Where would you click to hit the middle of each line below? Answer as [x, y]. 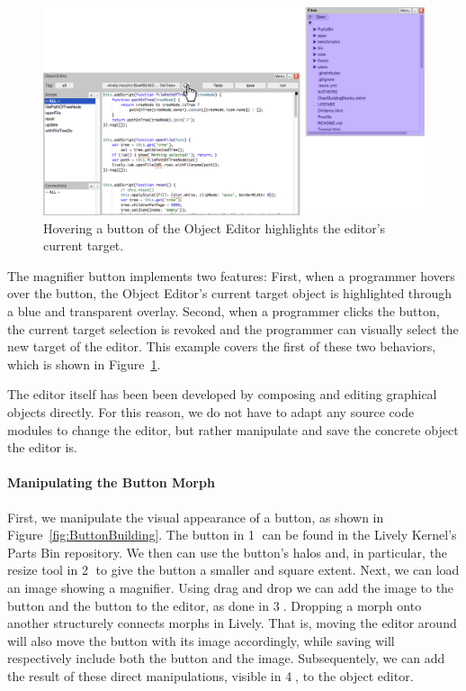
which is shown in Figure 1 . [84, 364]
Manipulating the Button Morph [111, 482]
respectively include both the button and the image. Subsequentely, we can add [226, 658]
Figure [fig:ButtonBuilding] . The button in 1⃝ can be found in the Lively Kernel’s [232, 535]
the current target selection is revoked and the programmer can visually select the [233, 328]
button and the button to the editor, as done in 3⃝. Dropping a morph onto [215, 605]
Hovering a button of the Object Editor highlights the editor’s [215, 227]
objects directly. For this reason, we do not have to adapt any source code [211, 411]
